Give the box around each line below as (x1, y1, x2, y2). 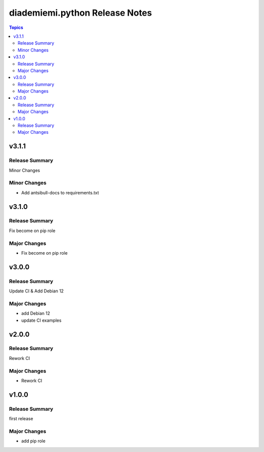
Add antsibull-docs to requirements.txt (21, 190, 99, 195)
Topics (9, 24, 23, 30)
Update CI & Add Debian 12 (9, 288, 64, 294)
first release (9, 416, 34, 422)
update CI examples (21, 317, 62, 323)
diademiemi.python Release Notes (9, 7, 152, 18)
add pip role (21, 438, 46, 444)
